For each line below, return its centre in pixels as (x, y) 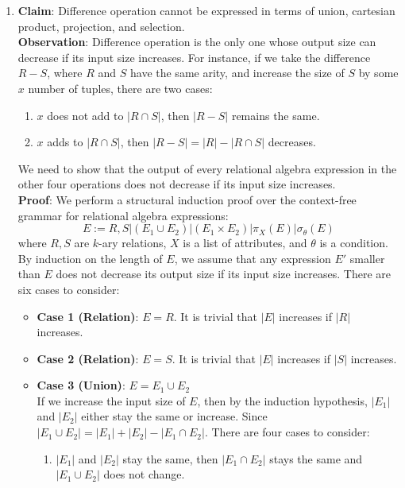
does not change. (144, 474)
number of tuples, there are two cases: (120, 88)
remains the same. (276, 115)
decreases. (292, 142)
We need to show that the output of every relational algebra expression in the (207, 168)
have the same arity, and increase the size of (237, 73)
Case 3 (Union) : (81, 385)
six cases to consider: (69, 289)
